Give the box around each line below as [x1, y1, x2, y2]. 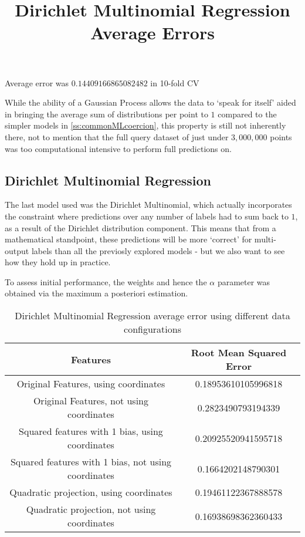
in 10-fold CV [150, 76, 199, 89]
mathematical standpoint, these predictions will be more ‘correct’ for [5, 233, 252, 245]
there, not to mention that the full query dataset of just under [5, 130, 229, 143]
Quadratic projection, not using [26, 502, 156, 516]
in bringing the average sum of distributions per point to [5, 107, 208, 120]
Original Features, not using [33, 394, 149, 408]
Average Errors [90, 21, 215, 45]
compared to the [218, 107, 277, 120]
